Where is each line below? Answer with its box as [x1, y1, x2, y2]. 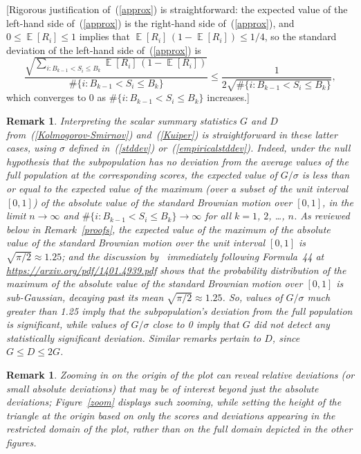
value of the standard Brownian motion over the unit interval [6, 235, 266, 250]
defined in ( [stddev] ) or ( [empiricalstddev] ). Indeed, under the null [68, 140, 351, 155]
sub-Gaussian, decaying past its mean [6, 289, 164, 304]
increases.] [207, 90, 250, 105]
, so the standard [264, 29, 337, 44]
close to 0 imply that [152, 317, 239, 332]
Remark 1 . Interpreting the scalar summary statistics [6, 113, 237, 127]
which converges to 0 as [6, 90, 107, 105]
